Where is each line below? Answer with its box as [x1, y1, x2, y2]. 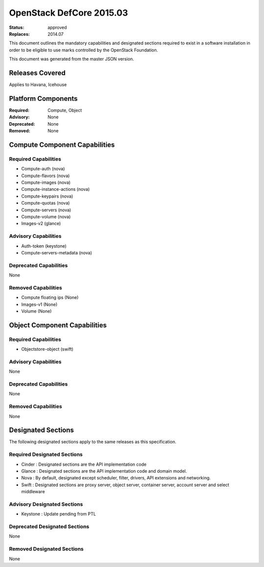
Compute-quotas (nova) [21, 200, 70, 206]
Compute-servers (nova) [21, 207, 71, 213]
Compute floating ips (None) [21, 295, 79, 300]
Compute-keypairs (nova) [21, 193, 73, 199]
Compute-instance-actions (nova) [21, 186, 90, 192]
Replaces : [9, 31, 30, 37]
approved [47, 24, 67, 30]
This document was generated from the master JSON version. [9, 56, 134, 62]
